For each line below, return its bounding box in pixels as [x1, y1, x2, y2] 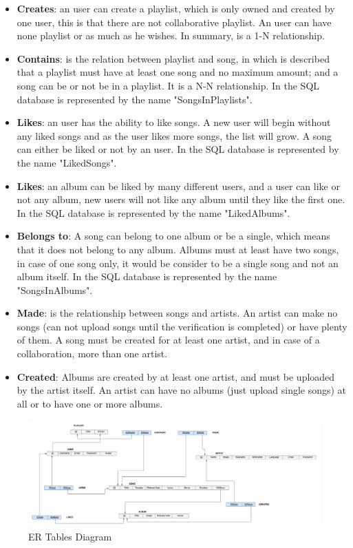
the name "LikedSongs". [17, 155, 117, 169]
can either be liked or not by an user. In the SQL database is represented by [17, 142, 339, 156]
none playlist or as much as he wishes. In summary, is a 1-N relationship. [17, 28, 325, 43]
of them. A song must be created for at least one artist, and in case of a [17, 333, 320, 347]
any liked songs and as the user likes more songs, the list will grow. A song [17, 128, 332, 143]
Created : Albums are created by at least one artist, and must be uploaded [17, 369, 335, 383]
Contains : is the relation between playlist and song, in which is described [17, 51, 330, 65]
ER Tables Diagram [28, 529, 112, 544]
